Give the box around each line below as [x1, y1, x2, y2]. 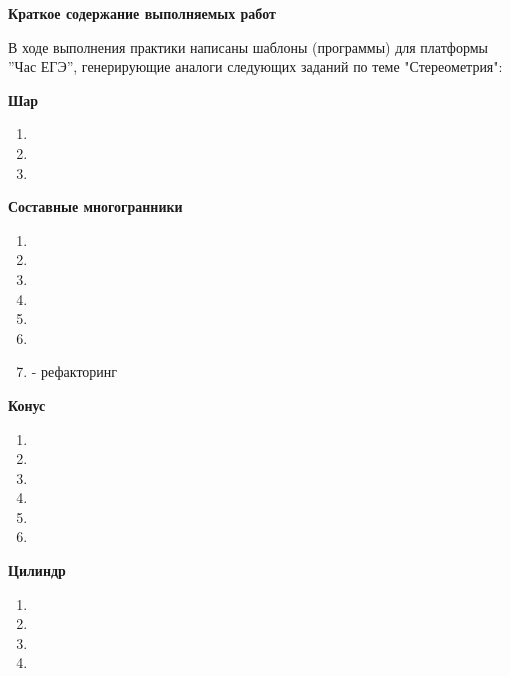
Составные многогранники [8, 196, 183, 217]
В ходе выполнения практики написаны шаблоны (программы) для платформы [8, 36, 488, 57]
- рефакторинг [31, 361, 118, 382]
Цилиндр [8, 560, 66, 581]
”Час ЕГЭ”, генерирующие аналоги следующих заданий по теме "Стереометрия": [8, 56, 503, 77]
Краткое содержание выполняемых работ [8, 3, 276, 23]
